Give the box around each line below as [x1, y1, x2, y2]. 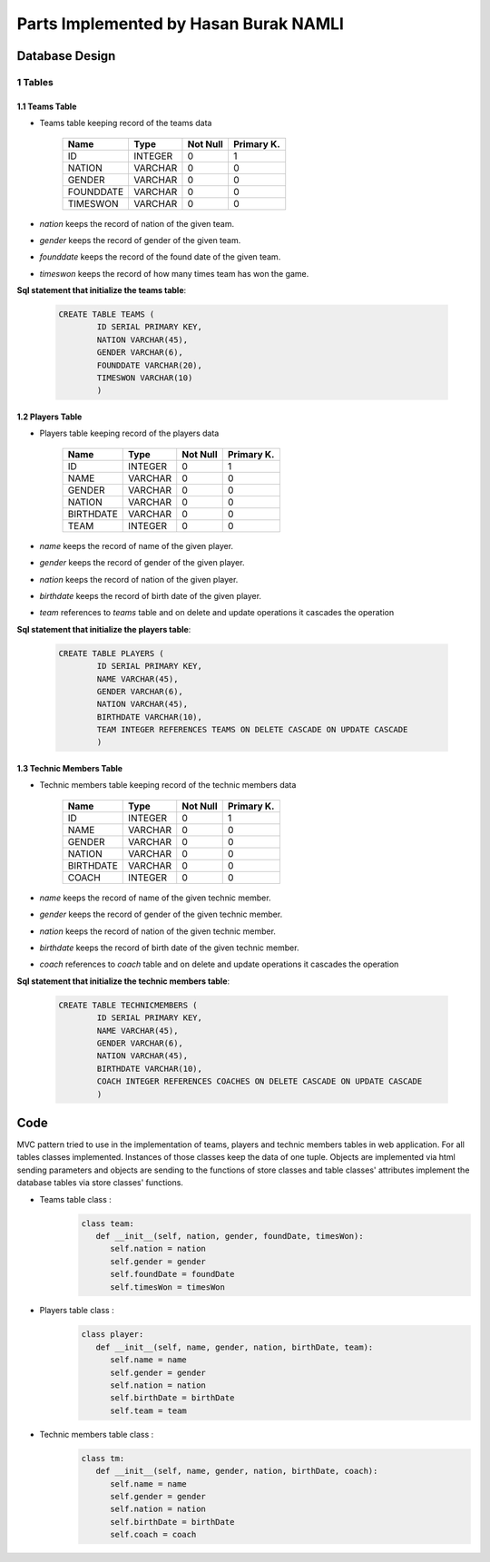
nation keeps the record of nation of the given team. [39, 218, 235, 229]
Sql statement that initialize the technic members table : [16, 976, 230, 987]
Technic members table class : [39, 1429, 154, 1439]
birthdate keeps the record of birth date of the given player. [39, 590, 262, 601]
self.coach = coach [110, 1529, 197, 1540]
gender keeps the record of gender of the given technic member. [39, 909, 283, 920]
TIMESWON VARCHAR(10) [96, 373, 193, 383]
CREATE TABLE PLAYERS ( [58, 648, 165, 658]
